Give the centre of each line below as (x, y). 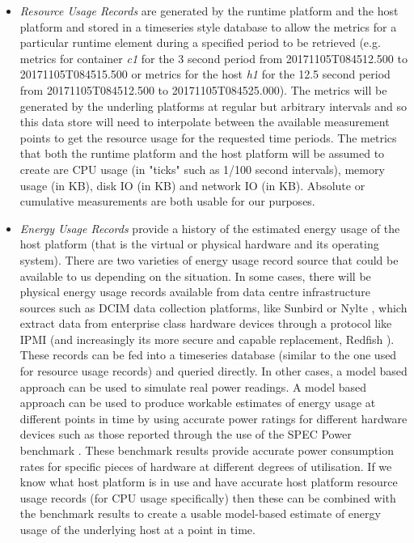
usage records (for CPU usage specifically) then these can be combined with (208, 497)
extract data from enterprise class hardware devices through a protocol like (206, 323)
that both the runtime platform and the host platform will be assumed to (202, 153)
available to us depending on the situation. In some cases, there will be (195, 276)
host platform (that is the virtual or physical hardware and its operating (199, 244)
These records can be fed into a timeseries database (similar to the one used (208, 355)
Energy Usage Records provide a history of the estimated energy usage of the (210, 228)
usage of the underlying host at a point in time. (137, 529)
